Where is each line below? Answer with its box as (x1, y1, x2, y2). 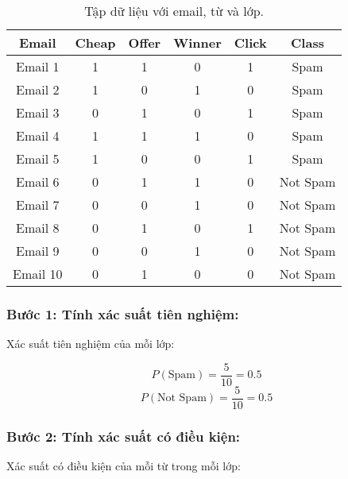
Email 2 (16, 80, 60, 99)
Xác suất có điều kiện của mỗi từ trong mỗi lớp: (6, 458, 241, 474)
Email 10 (13, 265, 63, 283)
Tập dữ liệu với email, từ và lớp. (84, 2, 265, 20)
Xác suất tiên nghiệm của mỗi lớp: (6, 335, 175, 352)
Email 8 (16, 218, 60, 237)
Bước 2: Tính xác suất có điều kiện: (6, 426, 241, 446)
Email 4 (16, 126, 60, 145)
